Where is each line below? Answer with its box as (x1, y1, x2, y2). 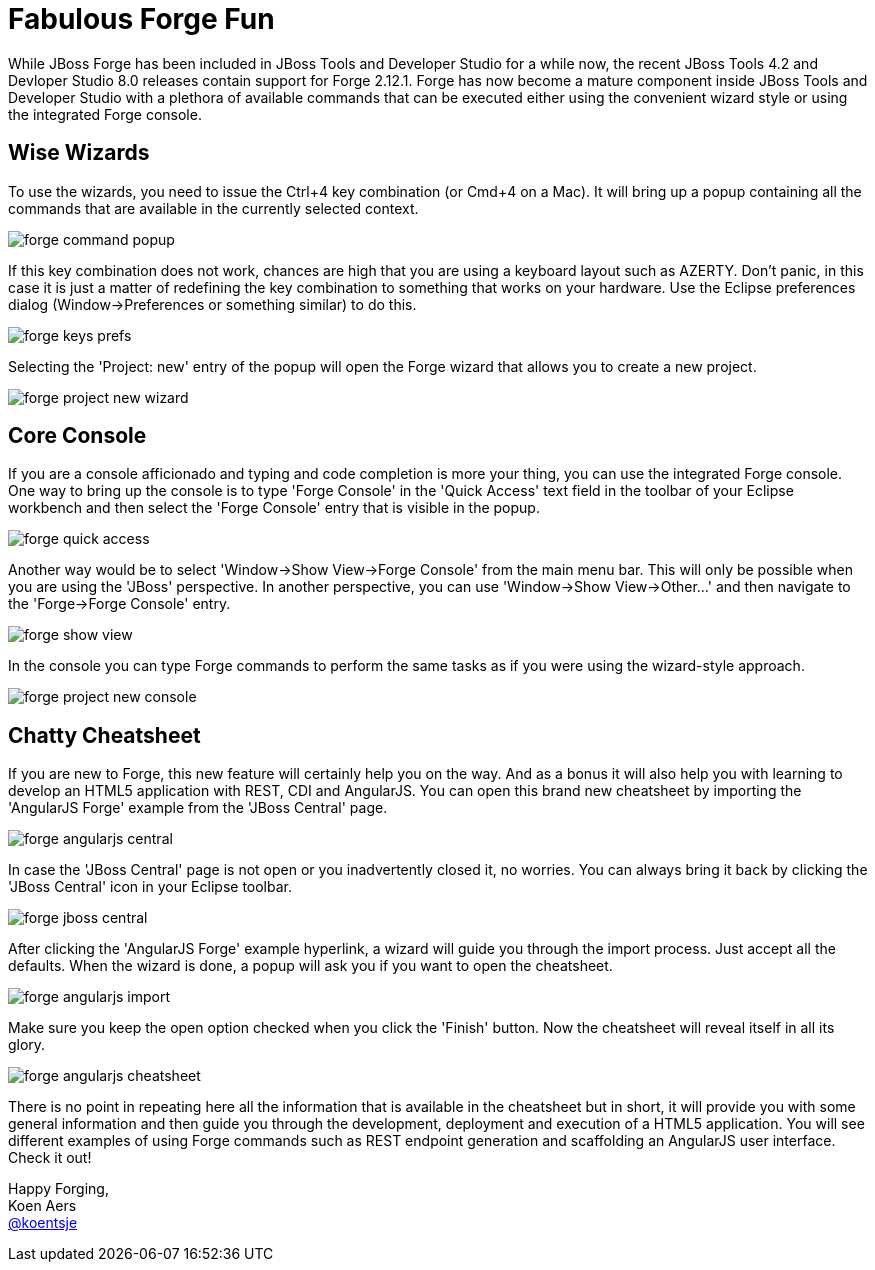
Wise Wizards (8, 140, 150, 166)
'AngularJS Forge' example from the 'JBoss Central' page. (8, 799, 388, 817)
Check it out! (8, 1149, 92, 1167)
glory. (8, 1036, 46, 1054)
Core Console (8, 423, 147, 449)
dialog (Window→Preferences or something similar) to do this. (8, 295, 417, 313)
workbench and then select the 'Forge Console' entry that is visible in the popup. (8, 499, 540, 517)
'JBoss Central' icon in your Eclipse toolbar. (8, 878, 292, 896)
